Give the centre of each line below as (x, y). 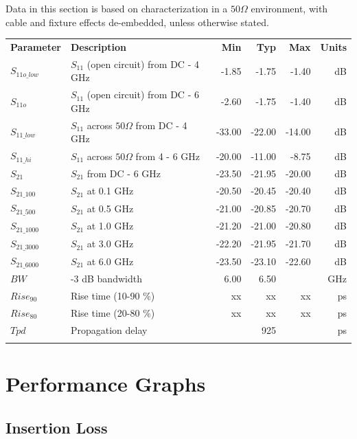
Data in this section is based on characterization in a (117, 8)
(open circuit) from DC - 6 (143, 94)
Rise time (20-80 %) (113, 312)
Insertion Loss (57, 427)
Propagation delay (109, 329)
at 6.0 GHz (110, 261)
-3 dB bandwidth (106, 279)
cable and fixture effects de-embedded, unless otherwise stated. (137, 22)
